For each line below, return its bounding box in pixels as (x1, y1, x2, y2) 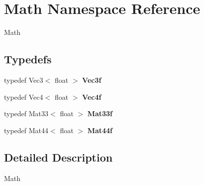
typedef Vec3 (4, 74, 43, 85)
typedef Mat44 (4, 125, 49, 135)
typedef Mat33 (4, 108, 49, 119)
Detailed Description (4, 149, 113, 165)
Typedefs (4, 51, 52, 67)
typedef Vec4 (4, 91, 43, 102)
